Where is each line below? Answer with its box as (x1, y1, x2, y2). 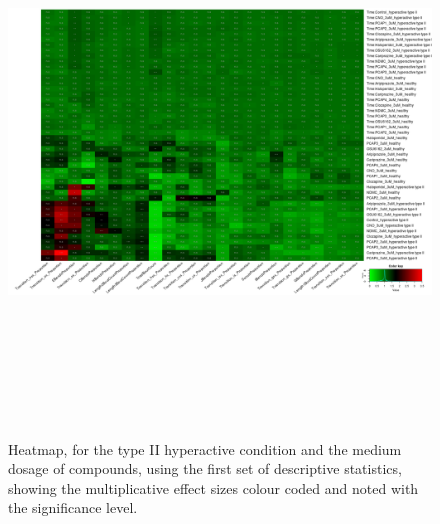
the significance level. (8, 497, 138, 518)
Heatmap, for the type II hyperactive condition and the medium (8, 438, 402, 459)
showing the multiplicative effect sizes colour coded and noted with (8, 477, 419, 498)
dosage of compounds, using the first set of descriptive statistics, (8, 458, 402, 479)
